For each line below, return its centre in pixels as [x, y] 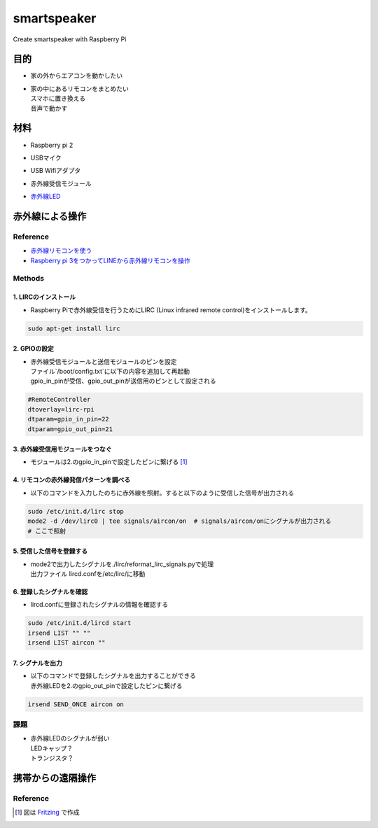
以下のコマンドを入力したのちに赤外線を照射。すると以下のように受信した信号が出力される [162, 493]
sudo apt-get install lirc [74, 328]
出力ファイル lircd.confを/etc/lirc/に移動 [88, 574]
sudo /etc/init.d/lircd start [79, 623]
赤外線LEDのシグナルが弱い [70, 738]
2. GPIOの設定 [33, 349]
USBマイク [46, 157]
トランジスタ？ [52, 758]
